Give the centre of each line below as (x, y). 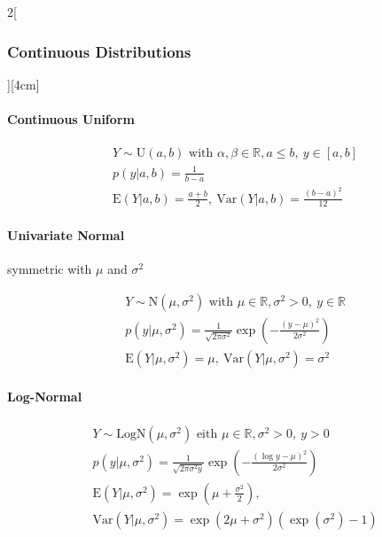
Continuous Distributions (99, 51)
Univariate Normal (66, 234)
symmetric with (50, 269)
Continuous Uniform (71, 119)
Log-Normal (45, 397)
